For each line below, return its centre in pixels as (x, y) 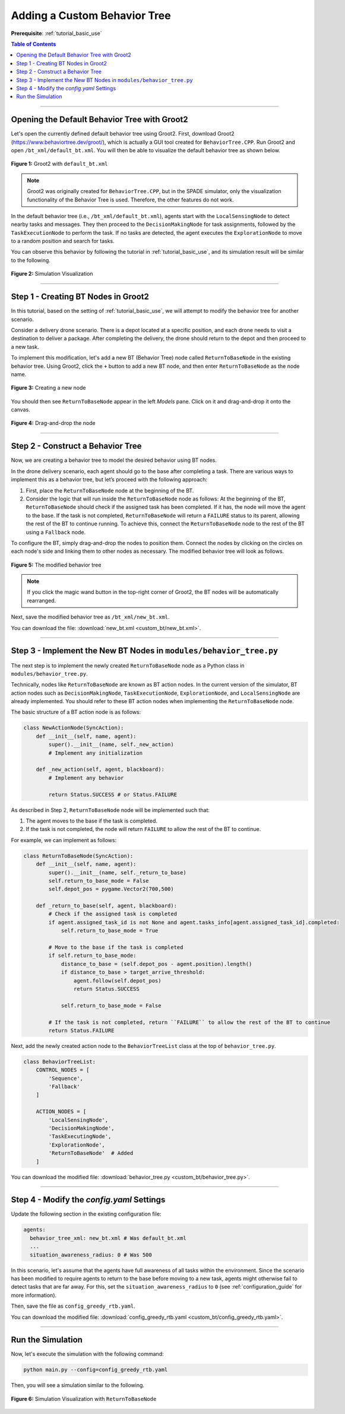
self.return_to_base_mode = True (110, 931)
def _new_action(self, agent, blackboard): (100, 769)
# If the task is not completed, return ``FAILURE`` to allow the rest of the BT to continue (189, 1022)
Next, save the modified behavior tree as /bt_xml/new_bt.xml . (90, 617)
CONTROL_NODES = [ (63, 1070)
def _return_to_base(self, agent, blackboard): (107, 906)
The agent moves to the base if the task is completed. (91, 821)
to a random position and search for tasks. (63, 241)
